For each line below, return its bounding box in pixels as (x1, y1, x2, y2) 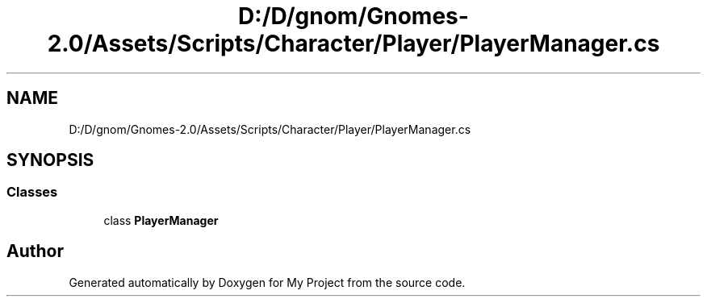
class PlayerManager (103, 213, 219, 227)
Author (6, 241, 64, 262)
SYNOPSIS (6, 150, 94, 171)
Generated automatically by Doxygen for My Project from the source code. (69, 275, 466, 289)
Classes (6, 184, 58, 201)
